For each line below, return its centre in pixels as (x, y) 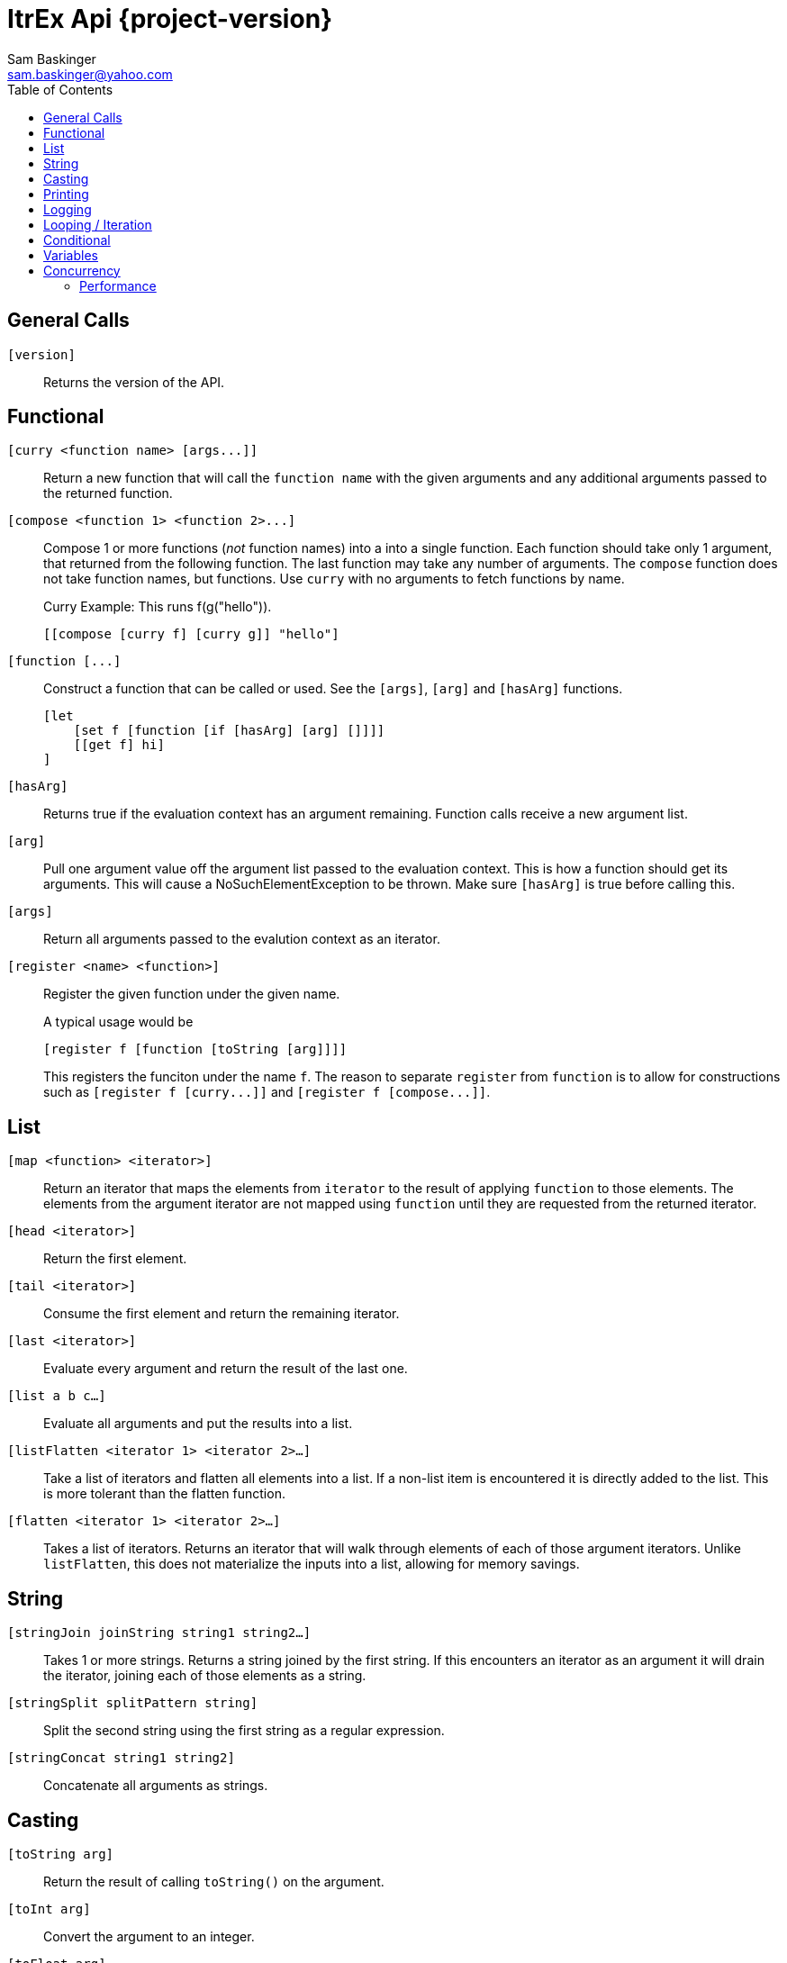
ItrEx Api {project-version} (170, 19)
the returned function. (108, 493)
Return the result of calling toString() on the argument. (214, 1881)
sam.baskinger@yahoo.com (90, 74)
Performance (118, 285)
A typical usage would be (118, 1022)
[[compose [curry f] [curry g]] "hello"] (191, 634)
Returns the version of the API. (134, 382)
